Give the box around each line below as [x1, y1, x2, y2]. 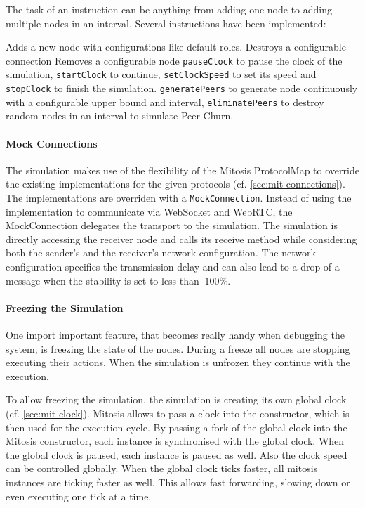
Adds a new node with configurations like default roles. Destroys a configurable [6, 39, 346, 54]
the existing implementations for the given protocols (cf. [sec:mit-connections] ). [6, 176, 345, 191]
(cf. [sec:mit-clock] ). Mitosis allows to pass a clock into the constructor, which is [6, 405, 350, 420]
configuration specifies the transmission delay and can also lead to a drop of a [6, 259, 340, 274]
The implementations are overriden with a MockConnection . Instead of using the [6, 190, 352, 204]
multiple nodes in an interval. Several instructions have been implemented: [6, 15, 326, 30]
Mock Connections [6, 136, 98, 150]
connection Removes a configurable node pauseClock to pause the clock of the [6, 53, 343, 67]
